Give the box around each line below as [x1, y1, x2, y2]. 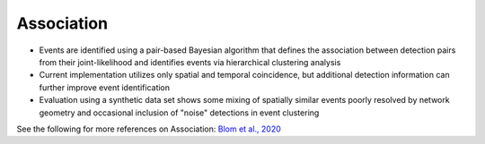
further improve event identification [39, 81, 171, 93]
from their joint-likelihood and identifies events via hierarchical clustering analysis [39, 56, 341, 67]
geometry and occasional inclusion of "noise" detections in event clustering [39, 107, 320, 118]
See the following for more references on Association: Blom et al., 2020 [16, 123, 282, 134]
